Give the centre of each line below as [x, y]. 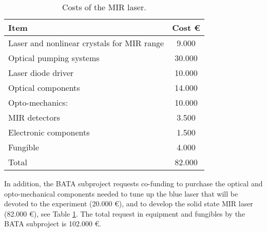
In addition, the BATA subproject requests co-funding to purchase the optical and [133, 183]
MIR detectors [34, 117]
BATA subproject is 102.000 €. [53, 224]
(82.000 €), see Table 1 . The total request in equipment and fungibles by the [125, 213]
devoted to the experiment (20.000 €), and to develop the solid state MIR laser [129, 204]
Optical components [44, 88]
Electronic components [49, 132]
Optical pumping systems [54, 58]
